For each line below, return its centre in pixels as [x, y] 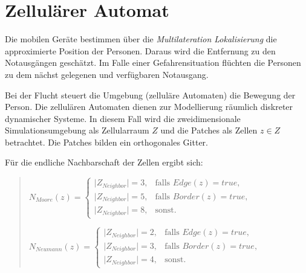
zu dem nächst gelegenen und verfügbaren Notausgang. [107, 74]
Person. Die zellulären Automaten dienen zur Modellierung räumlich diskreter [149, 107]
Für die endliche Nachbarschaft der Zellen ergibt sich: [104, 162]
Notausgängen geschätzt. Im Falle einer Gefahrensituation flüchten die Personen [153, 63]
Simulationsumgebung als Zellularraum [77, 130]
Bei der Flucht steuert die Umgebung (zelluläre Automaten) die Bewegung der [150, 95]
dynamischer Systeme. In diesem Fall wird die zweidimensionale [123, 118]
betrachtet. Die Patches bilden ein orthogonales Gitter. [106, 142]
